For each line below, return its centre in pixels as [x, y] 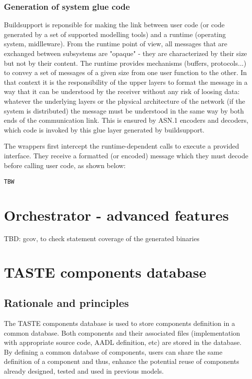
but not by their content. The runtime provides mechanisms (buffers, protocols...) [125, 63]
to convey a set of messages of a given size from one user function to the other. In [126, 72]
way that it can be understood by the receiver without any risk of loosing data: [122, 91]
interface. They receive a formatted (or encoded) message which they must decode [126, 155]
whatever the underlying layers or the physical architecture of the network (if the [125, 101]
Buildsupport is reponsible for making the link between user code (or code [114, 25]
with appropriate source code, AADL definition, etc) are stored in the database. [123, 342]
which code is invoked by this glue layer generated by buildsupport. [104, 129]
